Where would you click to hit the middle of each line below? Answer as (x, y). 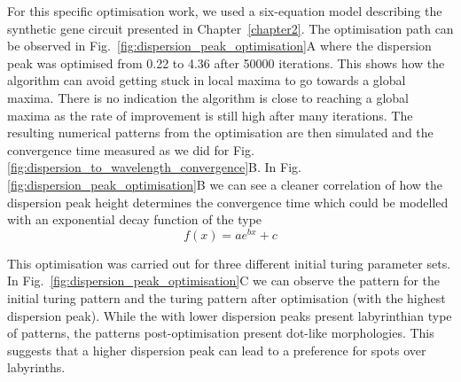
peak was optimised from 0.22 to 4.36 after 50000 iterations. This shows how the (226, 62)
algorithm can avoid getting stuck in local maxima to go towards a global (207, 80)
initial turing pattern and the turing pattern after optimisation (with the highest (227, 297)
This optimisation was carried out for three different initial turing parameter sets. (229, 263)
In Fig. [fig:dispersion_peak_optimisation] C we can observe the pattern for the (223, 281)
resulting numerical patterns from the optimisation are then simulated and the (220, 133)
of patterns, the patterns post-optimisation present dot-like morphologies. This (221, 333)
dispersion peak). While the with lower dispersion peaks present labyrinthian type (230, 315)
